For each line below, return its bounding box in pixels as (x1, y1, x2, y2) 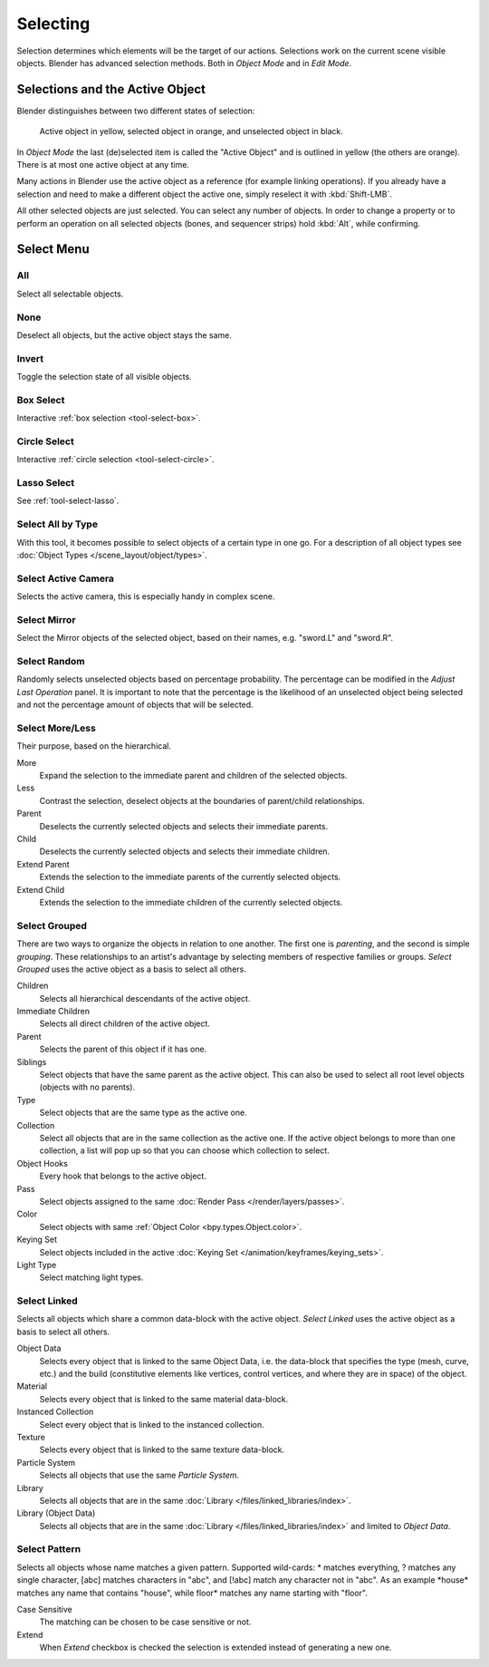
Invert (16, 352, 44, 364)
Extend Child (16, 884, 65, 895)
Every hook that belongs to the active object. (39, 1170, 207, 1182)
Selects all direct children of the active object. (39, 1018, 210, 1029)
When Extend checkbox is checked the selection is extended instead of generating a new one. (39, 1642, 392, 1653)
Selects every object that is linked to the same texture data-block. (39, 1444, 285, 1455)
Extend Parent (16, 858, 70, 869)
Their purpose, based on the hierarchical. (16, 741, 172, 751)
